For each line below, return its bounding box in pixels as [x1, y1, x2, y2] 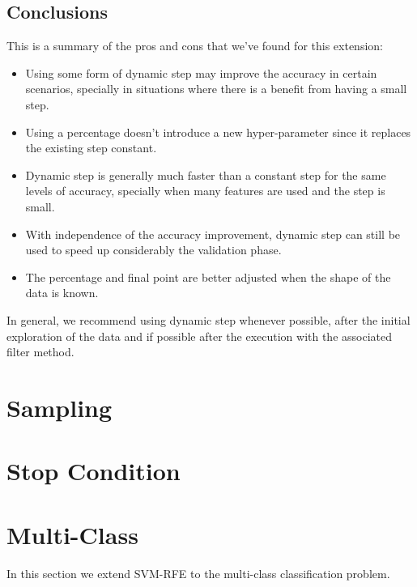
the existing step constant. [25, 139, 157, 156]
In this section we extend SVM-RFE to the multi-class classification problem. [6, 564, 390, 581]
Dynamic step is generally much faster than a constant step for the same [25, 166, 386, 183]
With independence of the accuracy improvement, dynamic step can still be [25, 225, 401, 242]
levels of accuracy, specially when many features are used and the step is [25, 182, 385, 199]
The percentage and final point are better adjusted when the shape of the [25, 268, 391, 285]
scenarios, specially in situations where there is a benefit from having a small [25, 80, 407, 97]
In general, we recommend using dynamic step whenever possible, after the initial [6, 311, 411, 328]
